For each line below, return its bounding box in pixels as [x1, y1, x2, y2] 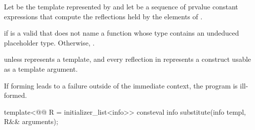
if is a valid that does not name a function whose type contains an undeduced [4, 28, 239, 38]
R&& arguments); [4, 116, 58, 127]
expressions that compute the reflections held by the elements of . [4, 11, 203, 21]
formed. [4, 90, 27, 100]
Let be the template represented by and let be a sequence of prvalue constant [4, 1, 238, 11]
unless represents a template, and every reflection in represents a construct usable [4, 54, 251, 64]
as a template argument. [4, 63, 78, 74]
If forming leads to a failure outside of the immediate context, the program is [4, 80, 238, 90]
